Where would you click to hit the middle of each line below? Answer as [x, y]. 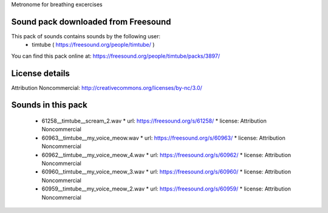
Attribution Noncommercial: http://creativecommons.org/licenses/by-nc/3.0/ [107, 87]
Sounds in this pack [49, 105]
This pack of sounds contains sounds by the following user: [86, 36]
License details [40, 73]
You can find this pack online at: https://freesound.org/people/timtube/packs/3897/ [116, 56]
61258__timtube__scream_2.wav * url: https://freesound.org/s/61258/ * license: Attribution [154, 121]
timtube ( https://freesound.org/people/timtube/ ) [93, 45]
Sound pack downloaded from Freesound [91, 22]
